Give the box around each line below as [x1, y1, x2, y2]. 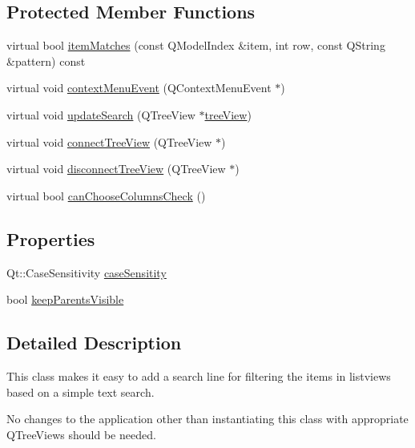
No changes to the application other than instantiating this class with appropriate [6, 410, 409, 427]
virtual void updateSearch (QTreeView [6, 106, 195, 123]
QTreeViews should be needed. [6, 426, 156, 442]
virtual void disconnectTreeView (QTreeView [6, 160, 226, 177]
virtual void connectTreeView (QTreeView [6, 133, 212, 150]
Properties [6, 226, 95, 251]
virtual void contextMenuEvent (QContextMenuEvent [6, 79, 272, 96]
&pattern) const [6, 52, 86, 69]
